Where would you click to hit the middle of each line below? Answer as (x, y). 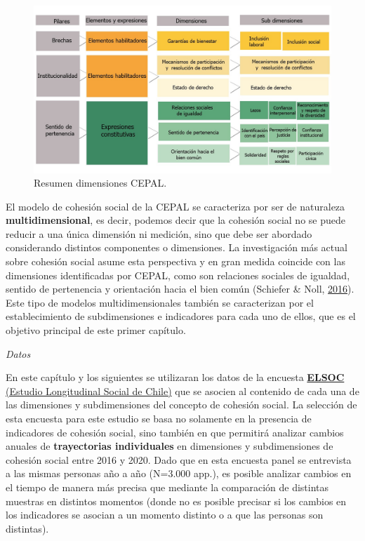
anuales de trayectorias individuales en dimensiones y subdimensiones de (170, 446)
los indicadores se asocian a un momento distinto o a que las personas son (165, 515)
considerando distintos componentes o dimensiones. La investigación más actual (177, 247)
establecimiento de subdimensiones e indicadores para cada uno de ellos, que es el (181, 316)
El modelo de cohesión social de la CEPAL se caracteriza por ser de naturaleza (175, 206)
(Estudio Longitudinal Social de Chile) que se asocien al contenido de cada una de (182, 390)
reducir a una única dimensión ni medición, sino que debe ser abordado (159, 233)
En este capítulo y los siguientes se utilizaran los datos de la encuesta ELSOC (175, 377)
